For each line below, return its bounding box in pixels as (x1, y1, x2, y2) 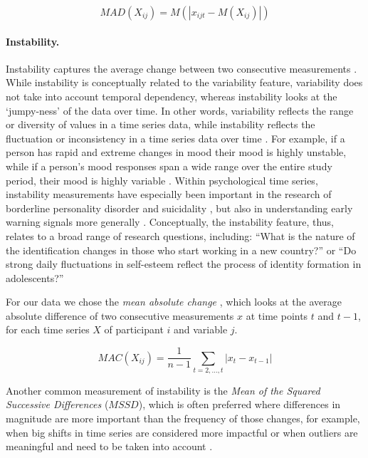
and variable (174, 322, 228, 337)
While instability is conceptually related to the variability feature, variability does (6, 75, 363, 90)
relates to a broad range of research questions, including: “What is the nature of (6, 228, 355, 243)
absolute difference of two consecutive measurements (6, 308, 234, 323)
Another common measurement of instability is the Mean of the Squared (6, 382, 320, 397)
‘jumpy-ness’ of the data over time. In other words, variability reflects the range (6, 103, 354, 118)
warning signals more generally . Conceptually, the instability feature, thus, (6, 214, 334, 229)
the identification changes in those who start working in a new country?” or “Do (6, 242, 357, 257)
